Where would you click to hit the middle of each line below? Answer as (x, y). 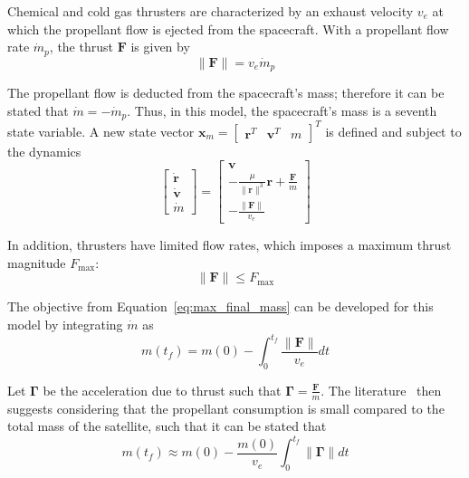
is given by (160, 47)
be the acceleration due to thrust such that (162, 390)
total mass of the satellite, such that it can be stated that (167, 426)
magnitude (37, 262)
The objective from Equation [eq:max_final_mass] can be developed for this (220, 306)
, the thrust (81, 47)
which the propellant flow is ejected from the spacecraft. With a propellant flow (228, 29)
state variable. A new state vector (101, 131)
